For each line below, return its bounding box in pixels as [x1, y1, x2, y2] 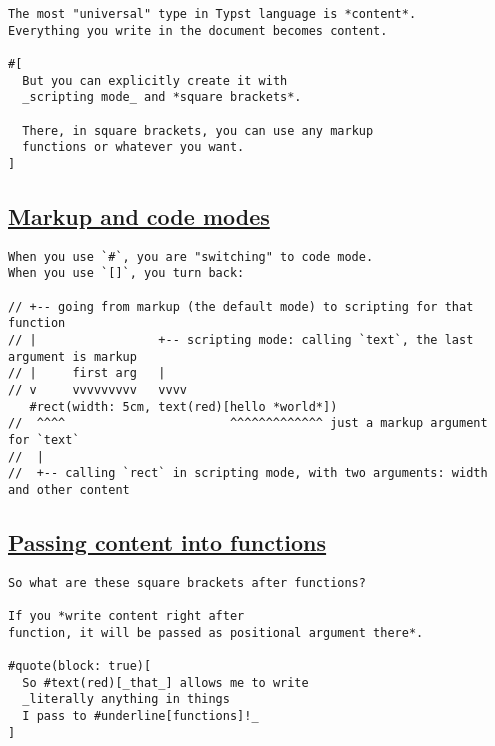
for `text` [8, 432, 80, 447]
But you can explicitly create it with [22, 73, 288, 88]
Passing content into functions [8, 527, 327, 557]
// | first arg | [8, 366, 166, 381]
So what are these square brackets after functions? [8, 575, 366, 590]
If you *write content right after [8, 609, 245, 624]
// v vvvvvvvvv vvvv [8, 383, 187, 398]
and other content [8, 482, 130, 497]
